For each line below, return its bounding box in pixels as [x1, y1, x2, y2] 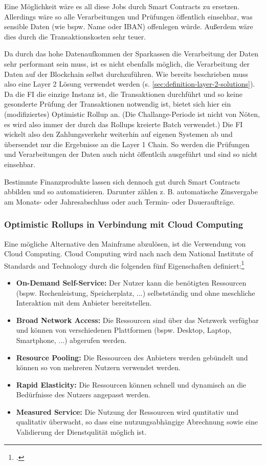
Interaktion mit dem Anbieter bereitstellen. [16, 297, 152, 308]
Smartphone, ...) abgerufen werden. [16, 334, 127, 345]
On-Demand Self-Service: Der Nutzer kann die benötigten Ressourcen [16, 277, 247, 288]
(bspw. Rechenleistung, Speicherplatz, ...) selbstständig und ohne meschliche [16, 287, 255, 298]
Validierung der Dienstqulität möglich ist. [16, 427, 147, 437]
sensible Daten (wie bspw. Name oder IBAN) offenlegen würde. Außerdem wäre [4, 21, 253, 32]
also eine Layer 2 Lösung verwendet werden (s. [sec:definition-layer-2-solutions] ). [4, 78, 255, 89]
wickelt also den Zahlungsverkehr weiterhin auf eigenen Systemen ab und [4, 129, 233, 139]
